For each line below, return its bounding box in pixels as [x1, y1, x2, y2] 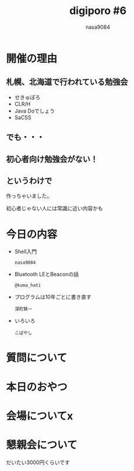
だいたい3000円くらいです [6, 459, 70, 466]
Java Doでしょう [14, 107, 55, 114]
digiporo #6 [69, 4, 127, 18]
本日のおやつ [6, 380, 68, 394]
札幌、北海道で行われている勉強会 [6, 77, 128, 87]
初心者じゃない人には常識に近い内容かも [6, 205, 103, 212]
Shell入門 [14, 248, 37, 255]
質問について [6, 351, 68, 364]
